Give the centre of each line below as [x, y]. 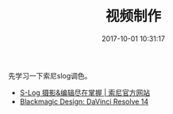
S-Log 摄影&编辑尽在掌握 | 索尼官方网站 [85, 93]
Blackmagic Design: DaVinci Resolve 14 [84, 101]
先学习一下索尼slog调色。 [50, 75]
